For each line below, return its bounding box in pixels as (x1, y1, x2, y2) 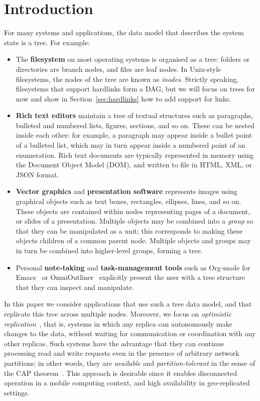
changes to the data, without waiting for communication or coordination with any (4, 328, 256, 339)
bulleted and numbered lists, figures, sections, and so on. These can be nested (16, 120, 254, 130)
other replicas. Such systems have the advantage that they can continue (4, 338, 224, 348)
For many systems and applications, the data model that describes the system (4, 27, 244, 38)
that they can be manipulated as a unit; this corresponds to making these (16, 225, 243, 236)
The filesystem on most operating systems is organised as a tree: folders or (16, 54, 250, 64)
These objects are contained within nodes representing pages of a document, (16, 206, 250, 216)
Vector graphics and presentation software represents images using (16, 186, 237, 196)
